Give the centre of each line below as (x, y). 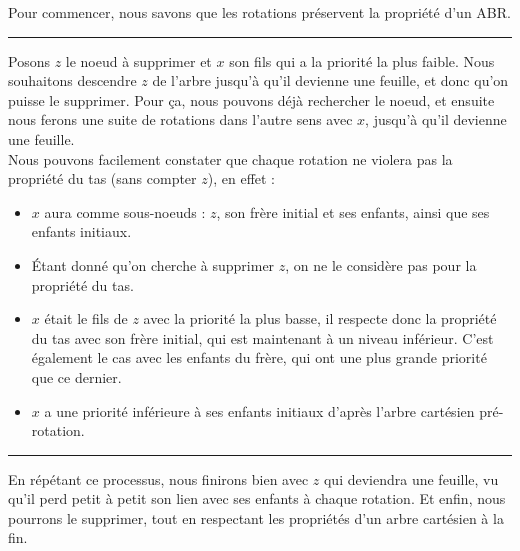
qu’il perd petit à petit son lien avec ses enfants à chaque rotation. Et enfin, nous (257, 498)
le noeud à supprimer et (138, 60)
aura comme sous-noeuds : (125, 211)
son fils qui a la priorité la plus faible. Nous (362, 60)
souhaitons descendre (72, 80)
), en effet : (241, 178)
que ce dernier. (76, 376)
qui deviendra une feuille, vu (411, 478)
